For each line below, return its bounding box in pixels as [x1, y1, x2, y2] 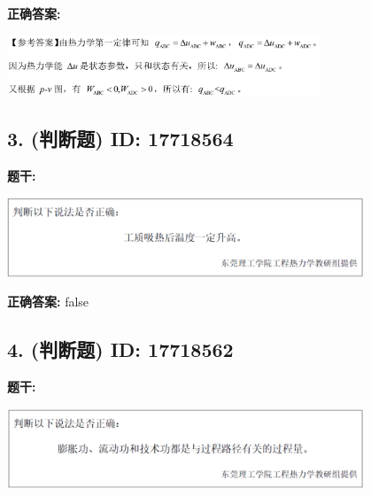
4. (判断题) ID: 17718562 [7, 336, 234, 363]
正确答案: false [7, 292, 89, 311]
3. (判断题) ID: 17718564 [7, 125, 234, 152]
